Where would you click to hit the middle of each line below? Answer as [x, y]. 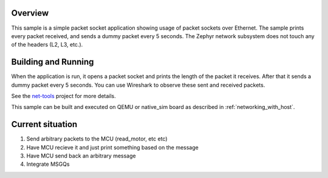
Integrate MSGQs [48, 164]
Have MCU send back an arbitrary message [81, 156]
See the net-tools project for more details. [64, 96]
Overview [30, 13]
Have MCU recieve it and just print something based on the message [112, 147]
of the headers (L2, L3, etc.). [47, 45]
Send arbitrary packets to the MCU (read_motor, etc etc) [97, 139]
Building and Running [53, 62]
